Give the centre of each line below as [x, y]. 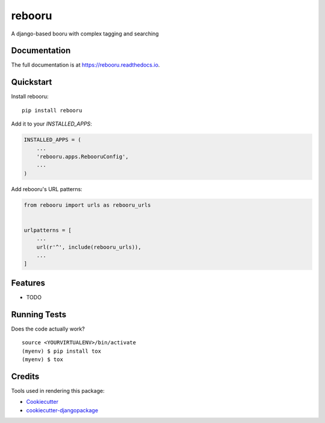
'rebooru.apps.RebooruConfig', [82, 157]
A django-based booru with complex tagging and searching [85, 34]
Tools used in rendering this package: [58, 391]
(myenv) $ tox [42, 359]
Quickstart [32, 82]
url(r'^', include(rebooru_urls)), [89, 247]
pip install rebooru [52, 110]
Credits [25, 376]
